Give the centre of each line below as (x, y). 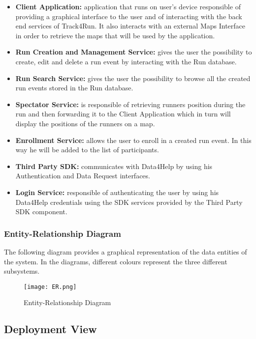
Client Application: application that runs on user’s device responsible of (128, 6)
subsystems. (22, 271)
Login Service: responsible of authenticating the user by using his (117, 192)
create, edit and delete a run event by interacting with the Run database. (126, 61)
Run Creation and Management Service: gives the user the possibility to (134, 52)
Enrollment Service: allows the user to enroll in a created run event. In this (133, 140)
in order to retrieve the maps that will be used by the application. (115, 35)
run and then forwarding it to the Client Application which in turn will (123, 114)
